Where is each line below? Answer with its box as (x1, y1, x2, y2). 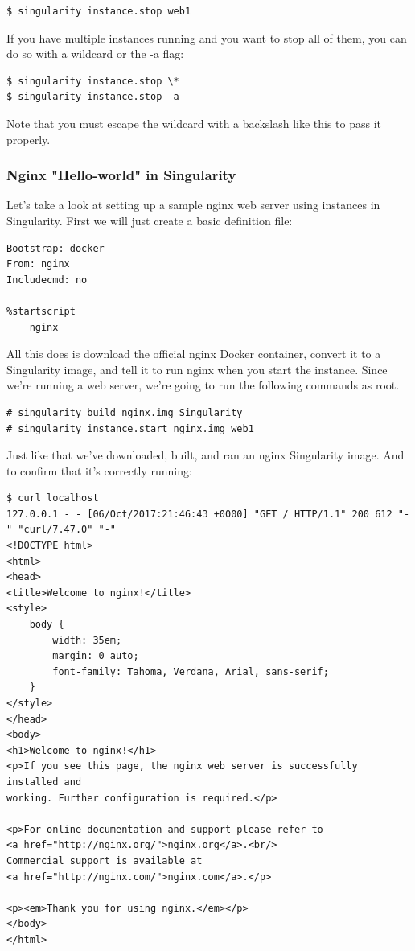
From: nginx (6, 258, 70, 270)
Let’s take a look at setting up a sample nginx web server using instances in (6, 196, 380, 213)
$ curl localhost (6, 492, 99, 504)
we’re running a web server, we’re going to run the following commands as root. (6, 377, 400, 393)
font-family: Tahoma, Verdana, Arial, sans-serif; (52, 665, 329, 677)
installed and (6, 776, 82, 788)
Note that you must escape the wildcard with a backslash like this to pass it (6, 114, 382, 131)
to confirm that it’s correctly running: (6, 462, 192, 479)
